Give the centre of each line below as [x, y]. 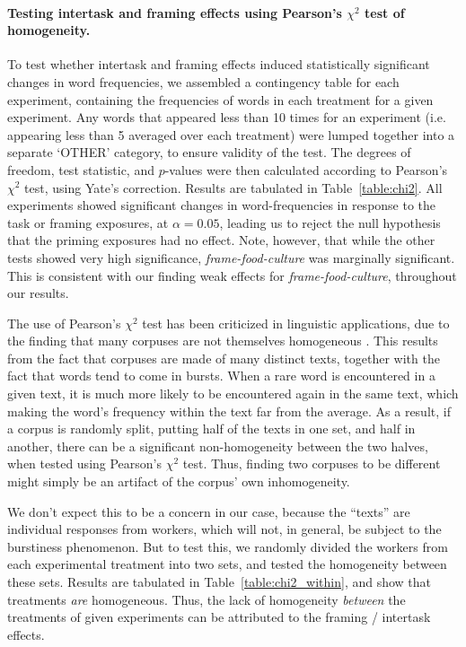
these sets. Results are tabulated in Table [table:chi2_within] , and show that [220, 582]
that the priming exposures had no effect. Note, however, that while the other [221, 240]
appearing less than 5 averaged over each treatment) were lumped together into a [231, 134]
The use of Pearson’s [64, 323]
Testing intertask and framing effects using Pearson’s [175, 12]
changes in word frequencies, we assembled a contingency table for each [203, 81]
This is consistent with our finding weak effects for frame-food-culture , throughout [232, 275]
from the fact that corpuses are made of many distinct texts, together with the [224, 358]
